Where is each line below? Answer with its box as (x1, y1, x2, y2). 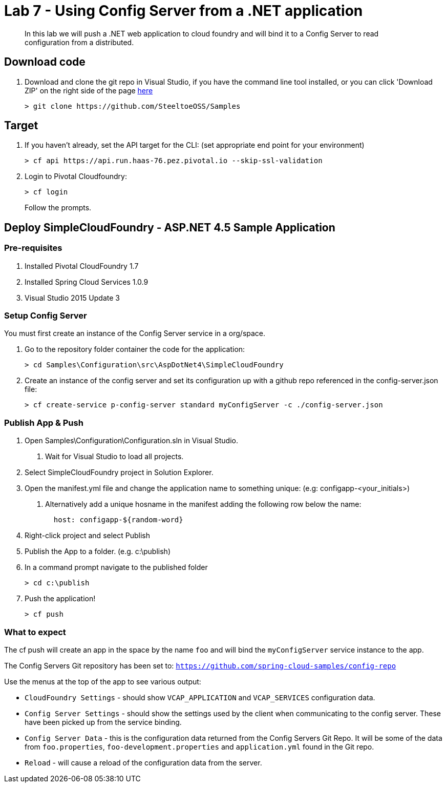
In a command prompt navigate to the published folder (25, 563, 208, 572)
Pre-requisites (4, 243, 62, 253)
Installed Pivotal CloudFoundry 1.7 (25, 261, 139, 270)
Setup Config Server (4, 310, 87, 321)
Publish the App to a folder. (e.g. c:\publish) (25, 547, 171, 556)
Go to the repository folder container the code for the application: (25, 345, 245, 354)
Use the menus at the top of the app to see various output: (4, 677, 201, 686)
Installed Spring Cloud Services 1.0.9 (25, 277, 148, 286)
